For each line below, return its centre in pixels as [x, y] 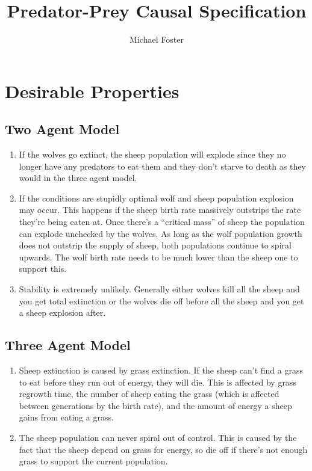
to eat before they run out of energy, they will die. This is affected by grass [158, 382]
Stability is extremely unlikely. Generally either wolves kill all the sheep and [159, 289]
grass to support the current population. [93, 461]
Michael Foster [157, 39]
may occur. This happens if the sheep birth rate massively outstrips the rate [160, 210]
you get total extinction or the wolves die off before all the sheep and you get [161, 300]
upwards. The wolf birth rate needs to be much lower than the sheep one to [158, 257]
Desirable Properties [92, 91]
